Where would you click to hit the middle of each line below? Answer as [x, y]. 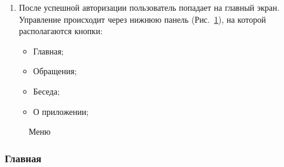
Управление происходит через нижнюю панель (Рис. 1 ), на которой [142, 19]
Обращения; [55, 71]
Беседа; [46, 91]
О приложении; [61, 111]
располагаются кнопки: [61, 31]
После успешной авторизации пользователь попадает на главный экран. [149, 7]
